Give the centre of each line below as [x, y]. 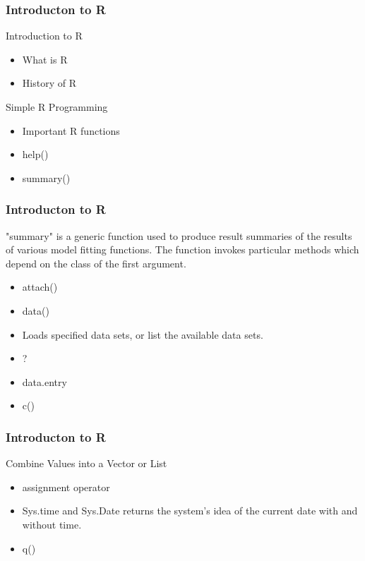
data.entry [44, 381]
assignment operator [66, 487]
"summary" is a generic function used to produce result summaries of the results [179, 235]
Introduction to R [44, 36]
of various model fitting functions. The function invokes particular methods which [182, 249]
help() [35, 154]
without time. [52, 524]
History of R [49, 83]
